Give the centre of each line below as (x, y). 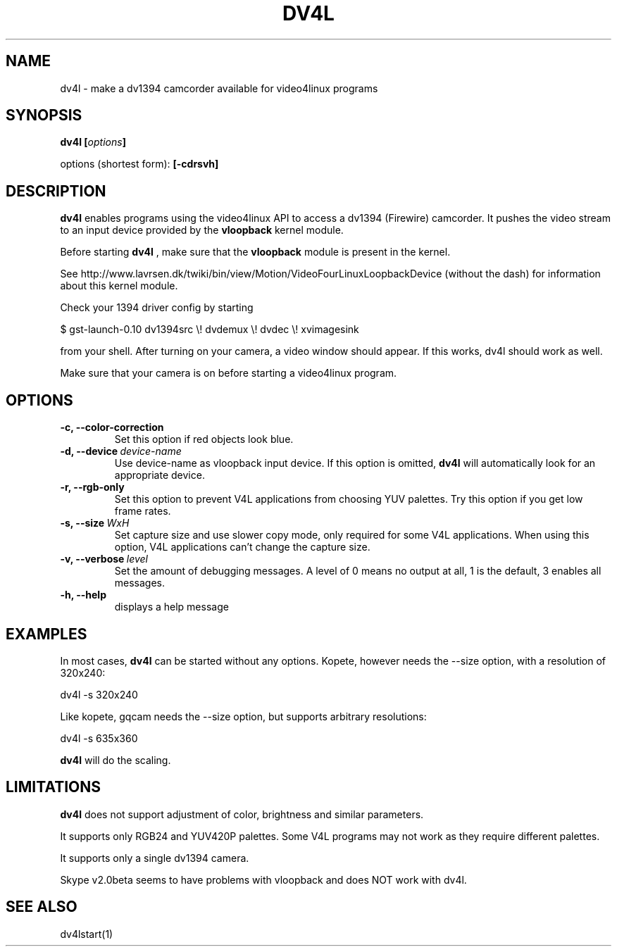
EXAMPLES (46, 634)
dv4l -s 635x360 (99, 738)
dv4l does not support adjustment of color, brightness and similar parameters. (242, 814)
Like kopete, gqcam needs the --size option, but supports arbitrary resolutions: (243, 716)
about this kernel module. (119, 286)
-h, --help (83, 595)
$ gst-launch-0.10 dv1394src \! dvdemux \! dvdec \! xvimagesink (210, 330)
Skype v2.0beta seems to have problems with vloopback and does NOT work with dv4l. (263, 879)
